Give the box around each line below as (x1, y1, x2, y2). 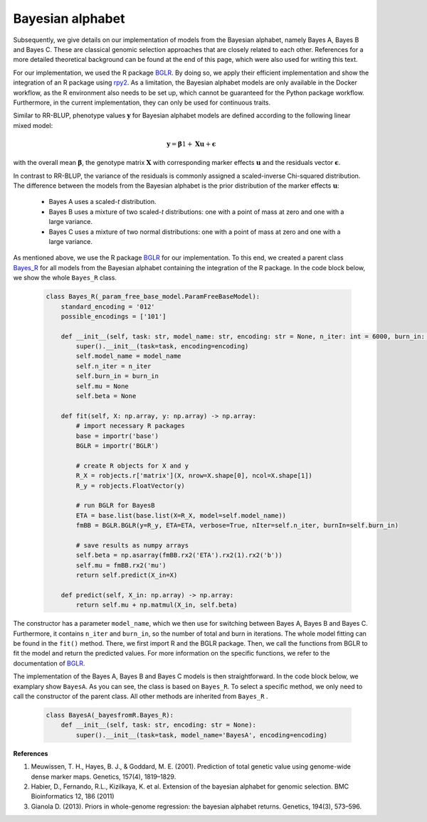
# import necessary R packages (75, 422, 185, 430)
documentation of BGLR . (13, 658, 85, 668)
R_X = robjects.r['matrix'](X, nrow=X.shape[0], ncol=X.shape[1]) (75, 471, 313, 480)
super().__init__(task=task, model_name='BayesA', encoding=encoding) (75, 731, 327, 739)
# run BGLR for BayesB (75, 501, 156, 510)
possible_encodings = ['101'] (60, 312, 167, 320)
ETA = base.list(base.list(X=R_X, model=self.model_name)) (75, 511, 287, 519)
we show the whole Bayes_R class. (13, 274, 117, 282)
